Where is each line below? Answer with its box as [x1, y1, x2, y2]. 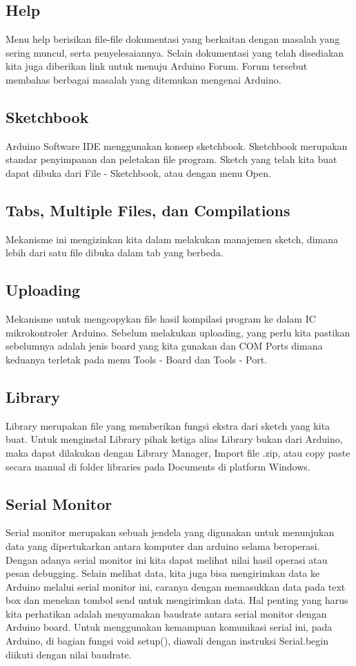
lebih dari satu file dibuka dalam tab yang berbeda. [6, 245, 224, 260]
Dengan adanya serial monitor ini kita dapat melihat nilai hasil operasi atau [6, 552, 328, 567]
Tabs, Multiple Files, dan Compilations [6, 199, 290, 220]
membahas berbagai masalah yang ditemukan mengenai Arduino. [6, 72, 281, 86]
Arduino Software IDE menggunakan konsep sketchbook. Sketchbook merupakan [6, 138, 348, 153]
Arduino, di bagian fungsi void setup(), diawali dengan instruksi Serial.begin [6, 634, 328, 648]
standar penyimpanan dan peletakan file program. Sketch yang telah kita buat [6, 152, 337, 166]
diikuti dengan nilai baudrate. [6, 647, 132, 661]
